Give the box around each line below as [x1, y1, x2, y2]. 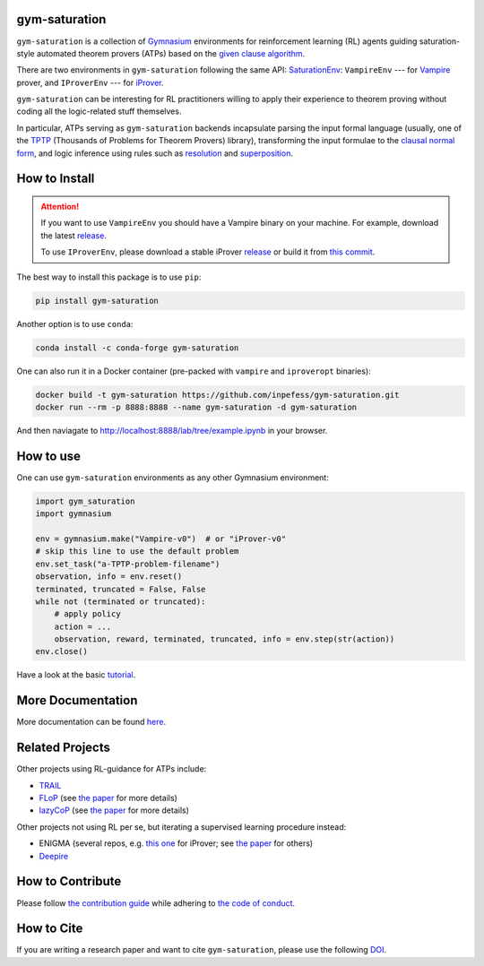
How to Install [16, 171, 95, 186]
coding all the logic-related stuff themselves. [16, 106, 182, 116]
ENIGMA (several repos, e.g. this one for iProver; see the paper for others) [39, 838, 314, 849]
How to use [16, 448, 81, 463]
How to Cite [16, 921, 83, 936]
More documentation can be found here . [16, 717, 166, 728]
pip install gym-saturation [35, 296, 159, 306]
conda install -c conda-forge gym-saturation [35, 342, 239, 353]
